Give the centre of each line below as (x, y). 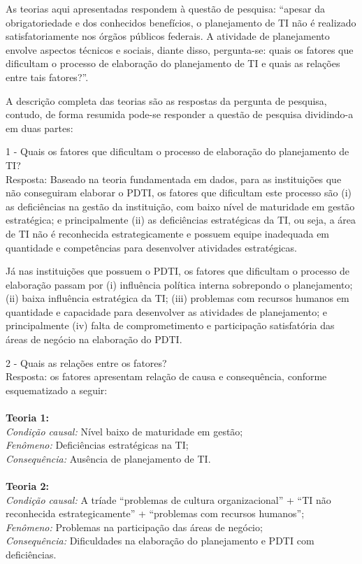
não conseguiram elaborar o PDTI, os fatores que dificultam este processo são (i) (179, 193)
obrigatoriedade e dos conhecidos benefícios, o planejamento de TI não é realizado (181, 22)
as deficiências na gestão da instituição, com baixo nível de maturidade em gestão (180, 206)
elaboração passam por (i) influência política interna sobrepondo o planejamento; (179, 284)
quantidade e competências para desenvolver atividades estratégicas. (151, 247)
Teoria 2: (28, 486)
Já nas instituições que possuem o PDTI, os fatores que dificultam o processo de (178, 271)
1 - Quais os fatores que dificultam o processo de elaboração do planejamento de (178, 151)
